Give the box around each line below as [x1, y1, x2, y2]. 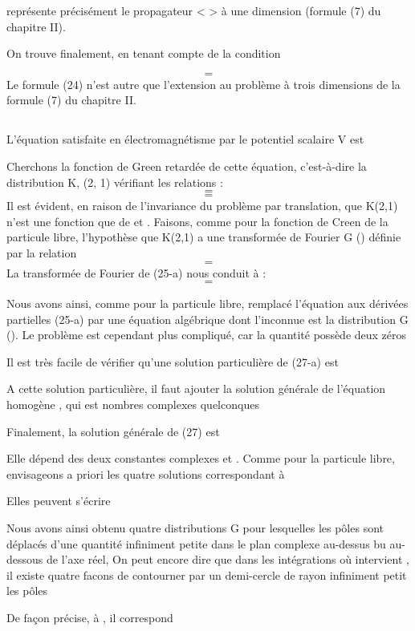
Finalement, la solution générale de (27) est [6, 423, 220, 439]
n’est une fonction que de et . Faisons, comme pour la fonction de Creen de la [6, 212, 389, 229]
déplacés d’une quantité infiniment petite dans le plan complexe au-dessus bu [6, 535, 386, 552]
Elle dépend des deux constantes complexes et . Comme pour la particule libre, [6, 450, 395, 467]
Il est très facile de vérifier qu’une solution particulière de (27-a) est [6, 353, 339, 370]
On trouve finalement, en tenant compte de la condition [6, 45, 281, 62]
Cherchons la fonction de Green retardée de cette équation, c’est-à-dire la [6, 157, 367, 174]
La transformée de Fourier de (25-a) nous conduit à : [6, 264, 266, 281]
